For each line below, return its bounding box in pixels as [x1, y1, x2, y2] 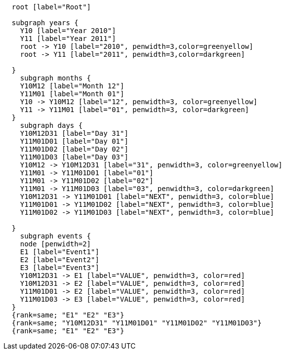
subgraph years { [11, 19, 79, 27]
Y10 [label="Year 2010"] [20, 27, 116, 35]
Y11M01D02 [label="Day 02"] [20, 145, 128, 153]
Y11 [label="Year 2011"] [20, 35, 116, 42]
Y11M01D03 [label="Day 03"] [20, 153, 128, 161]
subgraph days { [20, 121, 83, 129]
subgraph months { [20, 74, 91, 82]
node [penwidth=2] [20, 240, 91, 248]
